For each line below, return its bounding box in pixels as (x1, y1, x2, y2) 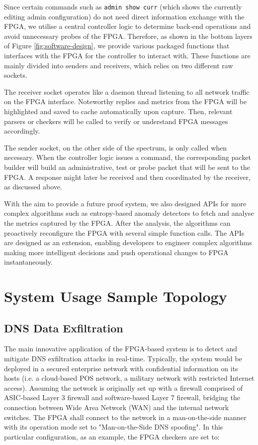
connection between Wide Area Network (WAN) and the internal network (4, 402, 229, 413)
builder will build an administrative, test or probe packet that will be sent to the (4, 161, 251, 172)
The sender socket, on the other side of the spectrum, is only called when (4, 142, 227, 152)
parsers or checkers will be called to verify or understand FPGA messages (4, 116, 228, 126)
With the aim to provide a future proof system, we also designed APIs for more (4, 198, 247, 208)
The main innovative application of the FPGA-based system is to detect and (4, 343, 237, 354)
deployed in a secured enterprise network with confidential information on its (4, 363, 238, 373)
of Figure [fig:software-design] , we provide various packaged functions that (4, 40, 230, 51)
